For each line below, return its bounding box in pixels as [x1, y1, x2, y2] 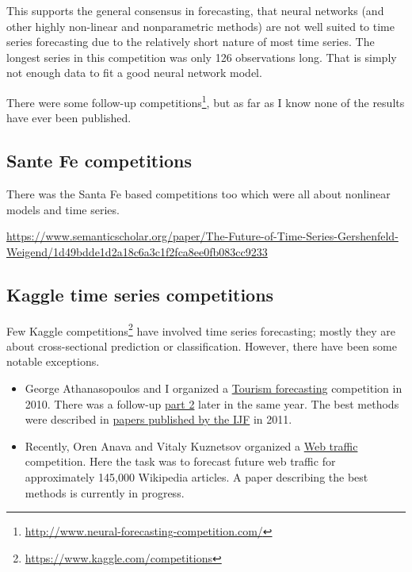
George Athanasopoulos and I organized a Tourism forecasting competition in [25, 380, 402, 397]
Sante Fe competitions [6, 148, 192, 173]
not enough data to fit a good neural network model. [6, 64, 262, 81]
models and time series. [6, 201, 120, 217]
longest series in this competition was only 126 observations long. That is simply [6, 48, 397, 65]
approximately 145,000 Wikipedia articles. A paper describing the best [25, 469, 368, 485]
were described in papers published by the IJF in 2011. [25, 411, 292, 428]
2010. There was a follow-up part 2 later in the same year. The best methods [25, 395, 399, 412]
